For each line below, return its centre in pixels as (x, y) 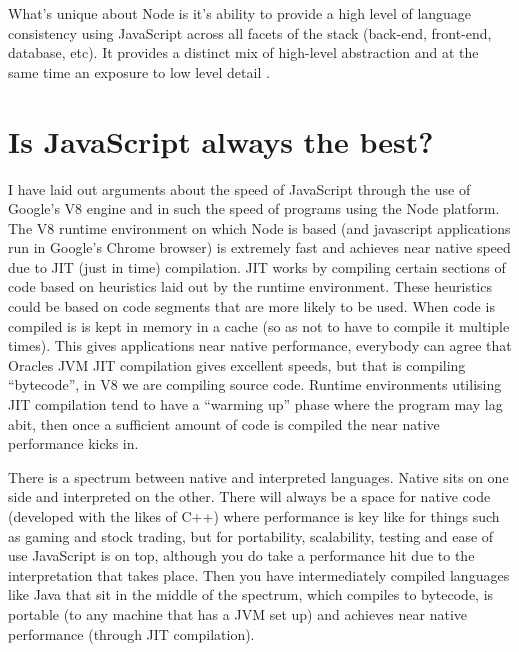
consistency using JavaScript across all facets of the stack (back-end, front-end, (250, 32)
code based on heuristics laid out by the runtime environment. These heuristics (250, 286)
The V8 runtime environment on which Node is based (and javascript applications (259, 227)
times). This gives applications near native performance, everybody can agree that (260, 345)
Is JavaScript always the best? (221, 140)
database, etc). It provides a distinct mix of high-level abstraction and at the (243, 52)
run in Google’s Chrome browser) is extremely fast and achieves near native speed (259, 247)
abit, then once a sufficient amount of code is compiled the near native (224, 423)
